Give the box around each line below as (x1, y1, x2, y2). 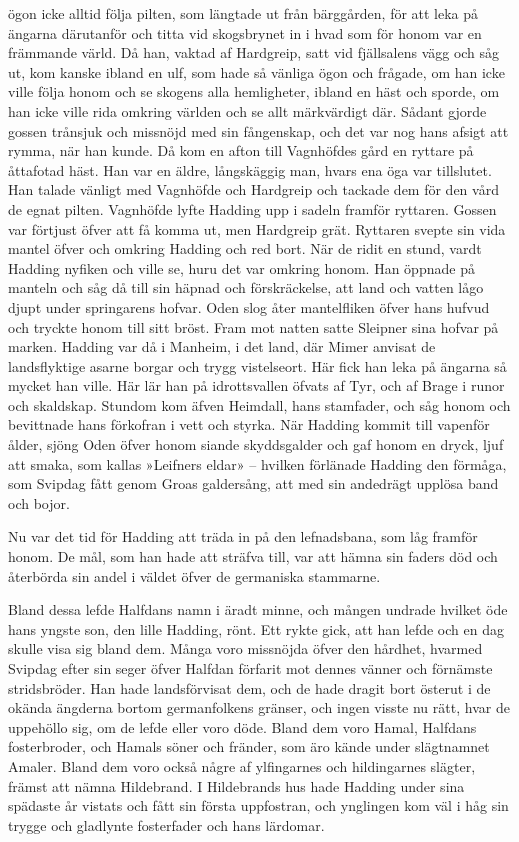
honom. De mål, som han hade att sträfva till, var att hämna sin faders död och (8, 546, 498, 567)
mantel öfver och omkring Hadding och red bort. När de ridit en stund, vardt (8, 238, 482, 259)
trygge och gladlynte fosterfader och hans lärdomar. (8, 814, 325, 835)
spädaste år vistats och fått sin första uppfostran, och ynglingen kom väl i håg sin (8, 795, 509, 816)
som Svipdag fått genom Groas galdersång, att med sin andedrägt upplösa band (8, 473, 499, 494)
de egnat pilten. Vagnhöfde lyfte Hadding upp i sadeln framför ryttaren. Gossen (8, 198, 497, 219)
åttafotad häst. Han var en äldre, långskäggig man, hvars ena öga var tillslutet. (8, 159, 492, 180)
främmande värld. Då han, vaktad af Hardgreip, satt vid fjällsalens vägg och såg (8, 42, 500, 63)
